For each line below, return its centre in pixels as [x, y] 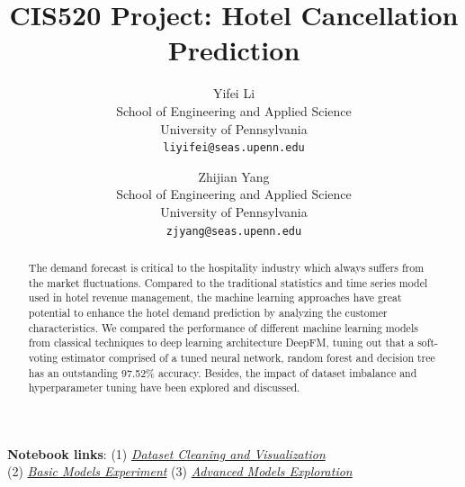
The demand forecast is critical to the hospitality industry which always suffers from [226, 267]
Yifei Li [234, 93]
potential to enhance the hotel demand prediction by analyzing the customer [208, 312]
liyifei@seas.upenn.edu [234, 148]
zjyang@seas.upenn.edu [234, 231]
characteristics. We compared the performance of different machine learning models [223, 327]
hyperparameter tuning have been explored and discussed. [164, 388]
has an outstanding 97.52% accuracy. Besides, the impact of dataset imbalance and [223, 372]
